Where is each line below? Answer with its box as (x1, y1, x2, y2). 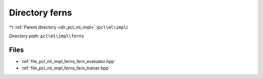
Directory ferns (9, 7, 73, 18)
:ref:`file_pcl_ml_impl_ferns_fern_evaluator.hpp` (21, 58, 116, 64)
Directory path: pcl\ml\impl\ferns (9, 33, 85, 39)
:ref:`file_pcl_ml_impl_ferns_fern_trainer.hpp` (21, 65, 110, 71)
